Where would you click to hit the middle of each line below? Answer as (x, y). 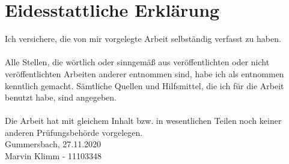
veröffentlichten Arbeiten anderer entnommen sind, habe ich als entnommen (144, 73)
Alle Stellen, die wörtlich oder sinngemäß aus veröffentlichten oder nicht (137, 62)
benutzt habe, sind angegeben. (61, 97)
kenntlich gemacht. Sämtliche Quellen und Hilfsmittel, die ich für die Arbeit (144, 85)
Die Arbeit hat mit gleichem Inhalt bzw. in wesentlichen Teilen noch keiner (143, 121)
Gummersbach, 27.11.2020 (53, 144)
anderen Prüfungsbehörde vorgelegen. (74, 132)
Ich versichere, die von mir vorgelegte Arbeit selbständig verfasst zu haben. (143, 39)
